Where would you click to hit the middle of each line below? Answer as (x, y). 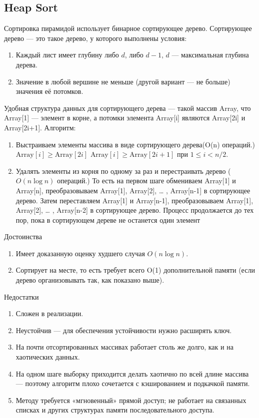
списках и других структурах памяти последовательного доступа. (115, 410)
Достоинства (23, 236)
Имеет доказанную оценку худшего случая (80, 253)
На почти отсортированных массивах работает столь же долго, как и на (124, 347)
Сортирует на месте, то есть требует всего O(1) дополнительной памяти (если (135, 270)
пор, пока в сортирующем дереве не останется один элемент (108, 219)
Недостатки (21, 296)
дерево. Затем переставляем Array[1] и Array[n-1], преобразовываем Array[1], (134, 200)
